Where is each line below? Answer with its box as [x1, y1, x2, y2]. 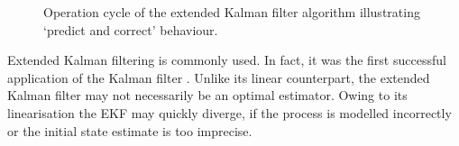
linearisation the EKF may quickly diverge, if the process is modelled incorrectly [7, 103, 452, 122]
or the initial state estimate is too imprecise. [7, 121, 252, 140]
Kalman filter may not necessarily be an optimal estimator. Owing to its [7, 86, 408, 105]
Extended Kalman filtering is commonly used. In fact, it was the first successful [7, 50, 446, 69]
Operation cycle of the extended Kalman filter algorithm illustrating [43, 3, 420, 21]
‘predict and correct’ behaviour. [43, 20, 218, 39]
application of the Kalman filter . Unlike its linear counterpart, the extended [7, 68, 430, 87]
